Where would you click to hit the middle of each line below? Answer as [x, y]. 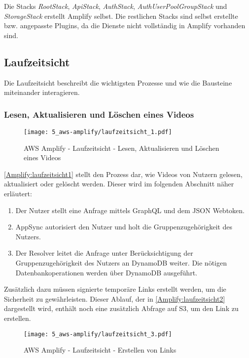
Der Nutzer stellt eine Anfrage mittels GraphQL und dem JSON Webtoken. [130, 210]
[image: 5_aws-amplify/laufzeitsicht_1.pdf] [98, 132]
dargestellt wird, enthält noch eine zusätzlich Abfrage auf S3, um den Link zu [121, 308]
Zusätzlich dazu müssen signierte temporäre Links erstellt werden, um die [115, 289]
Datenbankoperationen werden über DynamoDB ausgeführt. [106, 272]
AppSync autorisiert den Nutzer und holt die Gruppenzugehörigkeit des [124, 227]
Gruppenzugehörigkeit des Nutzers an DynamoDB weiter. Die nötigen [121, 262]
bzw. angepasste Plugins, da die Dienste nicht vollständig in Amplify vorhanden [125, 25]
